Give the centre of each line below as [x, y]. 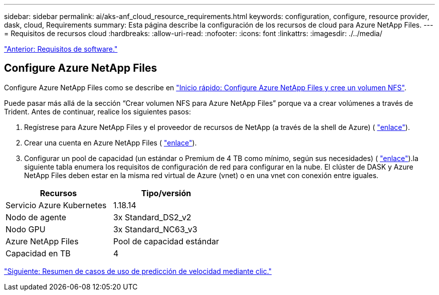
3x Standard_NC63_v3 [155, 229]
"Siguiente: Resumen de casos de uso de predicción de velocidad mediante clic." [138, 271]
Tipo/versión [166, 193]
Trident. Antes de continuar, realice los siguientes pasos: [97, 111]
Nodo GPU [26, 229]
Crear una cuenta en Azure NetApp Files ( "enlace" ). [111, 142]
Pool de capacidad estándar [166, 241]
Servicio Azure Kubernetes [56, 205]
